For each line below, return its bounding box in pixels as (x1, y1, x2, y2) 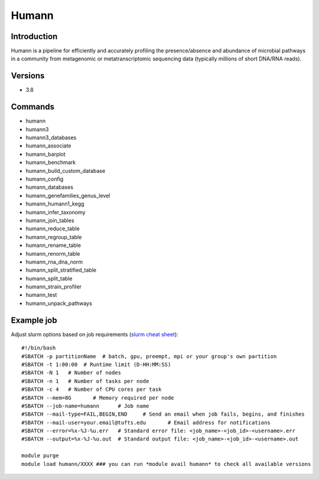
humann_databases (25, 184, 74, 191)
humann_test (25, 291, 57, 298)
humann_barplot (25, 150, 66, 157)
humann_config (25, 175, 64, 182)
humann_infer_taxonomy (25, 208, 86, 216)
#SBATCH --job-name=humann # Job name (21, 403, 149, 409)
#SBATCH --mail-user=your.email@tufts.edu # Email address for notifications (21, 419, 271, 426)
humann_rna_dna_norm (25, 258, 83, 265)
